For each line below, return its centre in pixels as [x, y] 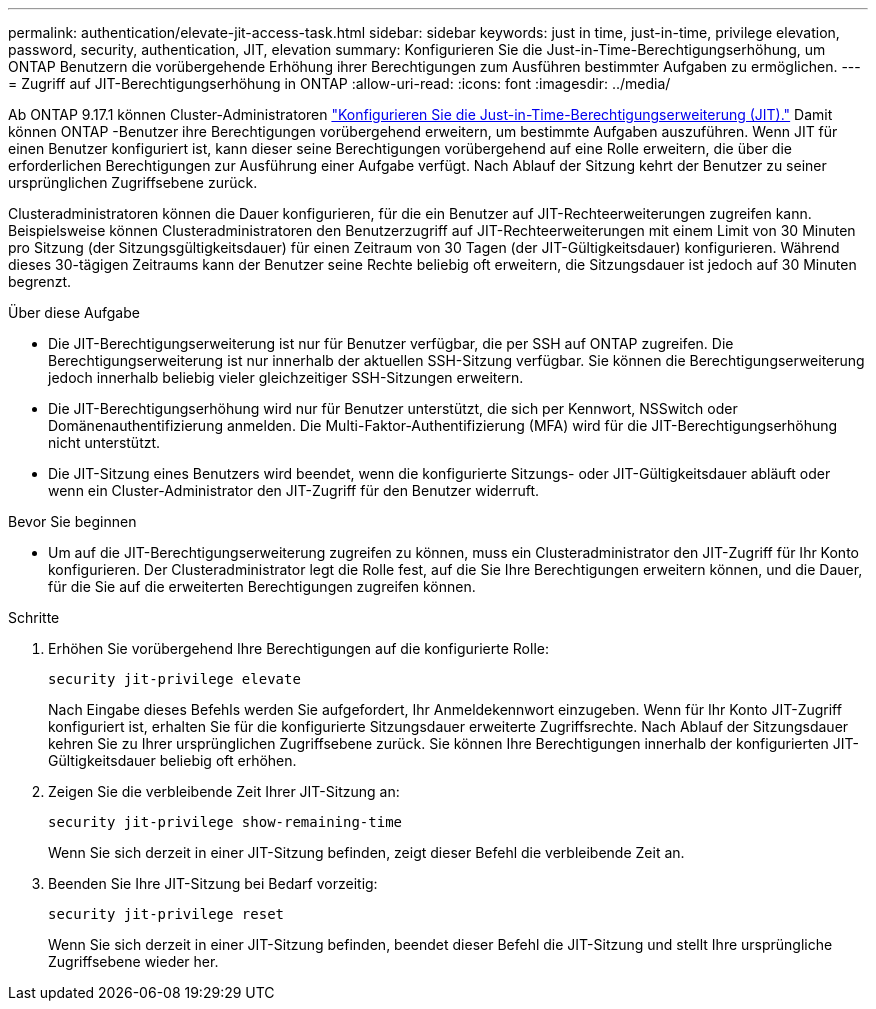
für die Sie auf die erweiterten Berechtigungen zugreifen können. [262, 586]
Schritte [34, 617]
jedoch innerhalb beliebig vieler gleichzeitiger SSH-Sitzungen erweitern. [286, 377]
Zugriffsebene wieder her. [133, 961]
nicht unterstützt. [104, 442]
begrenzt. [40, 281]
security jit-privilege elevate [174, 679]
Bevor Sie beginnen [72, 521]
